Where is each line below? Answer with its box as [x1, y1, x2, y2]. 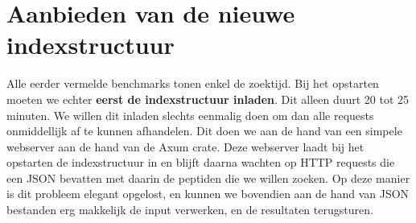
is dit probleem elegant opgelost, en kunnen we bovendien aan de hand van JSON [6, 185, 410, 202]
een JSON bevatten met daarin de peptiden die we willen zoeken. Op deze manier [6, 169, 410, 186]
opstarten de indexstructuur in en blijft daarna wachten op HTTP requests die [6, 154, 395, 171]
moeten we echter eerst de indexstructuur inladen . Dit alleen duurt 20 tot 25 [6, 90, 410, 107]
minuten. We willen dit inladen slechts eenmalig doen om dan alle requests [6, 106, 374, 123]
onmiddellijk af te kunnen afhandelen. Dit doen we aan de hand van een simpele [6, 122, 402, 139]
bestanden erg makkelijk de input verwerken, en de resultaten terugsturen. [6, 201, 373, 218]
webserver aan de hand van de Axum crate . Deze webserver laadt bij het [6, 138, 365, 155]
